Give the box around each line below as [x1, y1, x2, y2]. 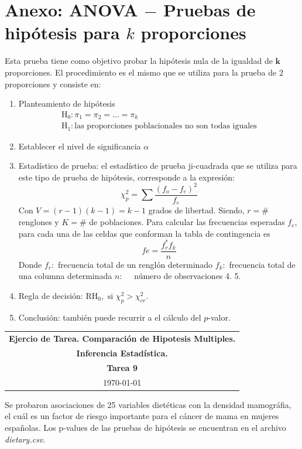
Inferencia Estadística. [76, 346, 168, 359]
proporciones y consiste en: [5, 77, 101, 90]
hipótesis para [5, 21, 120, 45]
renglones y [18, 216, 59, 228]
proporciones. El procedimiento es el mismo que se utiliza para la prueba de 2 [5, 66, 283, 78]
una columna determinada [18, 270, 112, 282]
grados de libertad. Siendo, [148, 204, 245, 216]
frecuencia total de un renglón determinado [57, 258, 213, 270]
